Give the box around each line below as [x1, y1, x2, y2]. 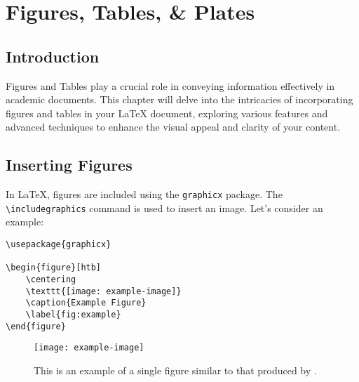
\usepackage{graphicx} [6, 239, 111, 250]
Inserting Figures [6, 154, 133, 176]
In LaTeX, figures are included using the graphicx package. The [6, 187, 283, 202]
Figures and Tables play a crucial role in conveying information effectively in [6, 78, 335, 93]
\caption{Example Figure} [25, 298, 147, 308]
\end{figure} [6, 321, 66, 331]
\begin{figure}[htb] [6, 263, 102, 273]
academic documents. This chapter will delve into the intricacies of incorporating [6, 92, 353, 107]
